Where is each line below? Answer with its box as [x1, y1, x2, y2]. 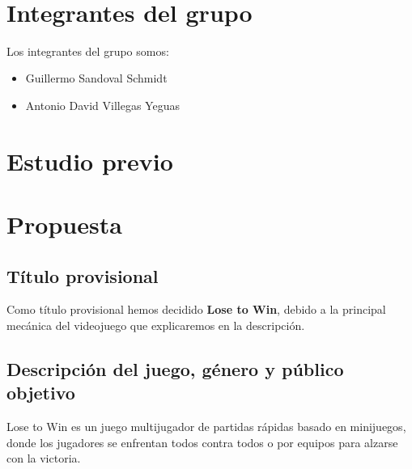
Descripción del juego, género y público [6, 357, 344, 382]
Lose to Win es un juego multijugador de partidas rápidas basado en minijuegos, [6, 418, 406, 435]
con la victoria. [6, 450, 81, 467]
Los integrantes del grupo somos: [6, 42, 169, 59]
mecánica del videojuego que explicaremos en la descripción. [6, 317, 305, 334]
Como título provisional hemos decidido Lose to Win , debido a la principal [6, 301, 386, 318]
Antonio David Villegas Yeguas [25, 96, 180, 113]
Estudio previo [6, 144, 173, 177]
